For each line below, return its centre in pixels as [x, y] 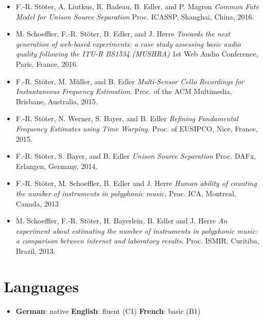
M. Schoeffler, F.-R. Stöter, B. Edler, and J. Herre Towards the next [123, 34]
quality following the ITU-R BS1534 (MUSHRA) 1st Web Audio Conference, [137, 54]
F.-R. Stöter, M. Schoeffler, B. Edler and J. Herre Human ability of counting [136, 183]
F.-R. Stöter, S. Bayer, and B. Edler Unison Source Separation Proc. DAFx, [136, 156]
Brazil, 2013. [36, 250]
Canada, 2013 [37, 203]
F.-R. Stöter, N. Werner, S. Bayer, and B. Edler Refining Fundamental [127, 118]
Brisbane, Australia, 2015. [57, 101]
